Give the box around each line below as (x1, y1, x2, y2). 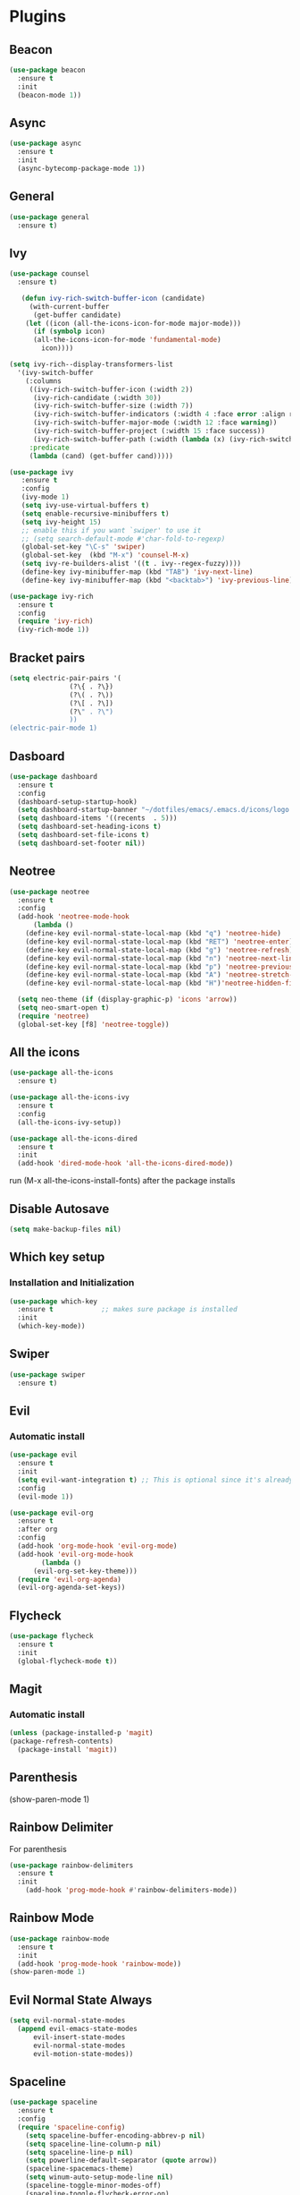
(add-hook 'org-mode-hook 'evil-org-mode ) (17, 1542, 178, 1550)
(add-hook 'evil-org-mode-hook (17, 1550, 134, 1559)
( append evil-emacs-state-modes (17, 2024, 138, 2033)
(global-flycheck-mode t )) (17, 1656, 118, 1666)
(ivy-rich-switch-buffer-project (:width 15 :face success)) (32, 427, 266, 436)
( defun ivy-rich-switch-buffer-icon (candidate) (21, 294, 205, 303)
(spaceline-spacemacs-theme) (25, 2165, 134, 2174)
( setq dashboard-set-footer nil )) (17, 839, 146, 848)
